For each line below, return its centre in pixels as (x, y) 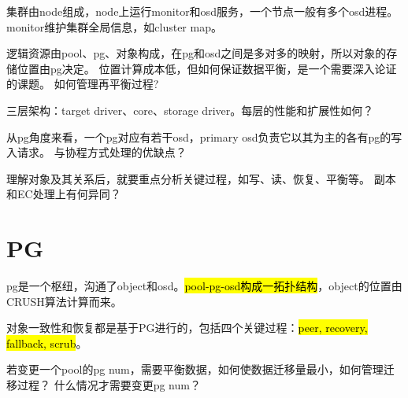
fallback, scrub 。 (47, 343)
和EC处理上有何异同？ (64, 194)
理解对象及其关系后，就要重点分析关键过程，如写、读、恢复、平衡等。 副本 (201, 178)
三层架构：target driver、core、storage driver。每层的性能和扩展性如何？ (190, 110)
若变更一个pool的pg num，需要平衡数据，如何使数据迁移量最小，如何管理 (195, 369)
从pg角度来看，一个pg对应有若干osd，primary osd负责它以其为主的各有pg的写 (204, 136)
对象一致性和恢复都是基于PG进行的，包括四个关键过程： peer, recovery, (187, 328)
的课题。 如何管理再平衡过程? (83, 84)
